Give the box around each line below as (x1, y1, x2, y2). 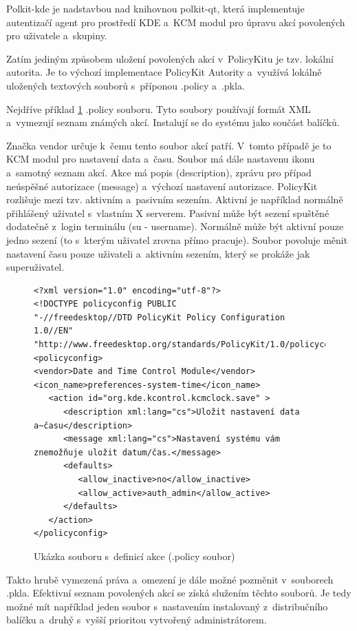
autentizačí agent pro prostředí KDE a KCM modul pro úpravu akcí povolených (6, 14, 345, 29)
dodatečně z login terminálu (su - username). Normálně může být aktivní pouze (6, 219, 344, 234)
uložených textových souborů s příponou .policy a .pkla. (6, 78, 245, 92)
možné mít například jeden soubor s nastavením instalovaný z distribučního (6, 599, 328, 613)
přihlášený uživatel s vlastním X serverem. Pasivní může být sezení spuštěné (6, 205, 329, 220)
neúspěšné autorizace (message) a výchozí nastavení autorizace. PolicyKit (6, 178, 318, 193)
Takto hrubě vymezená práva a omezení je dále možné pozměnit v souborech (6, 572, 334, 586)
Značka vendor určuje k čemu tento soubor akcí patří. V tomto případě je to (6, 138, 332, 152)
